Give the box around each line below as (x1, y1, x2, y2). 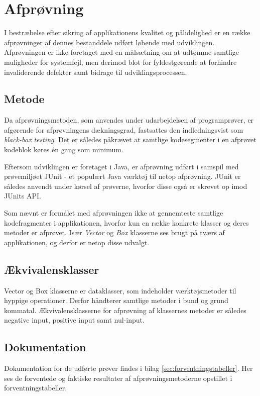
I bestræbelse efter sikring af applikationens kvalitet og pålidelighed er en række (4, 27, 250, 38)
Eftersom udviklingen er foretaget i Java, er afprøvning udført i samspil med (4, 161, 239, 171)
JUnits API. (4, 190, 41, 201)
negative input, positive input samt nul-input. (4, 315, 145, 325)
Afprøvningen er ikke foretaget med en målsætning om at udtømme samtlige (4, 47, 239, 57)
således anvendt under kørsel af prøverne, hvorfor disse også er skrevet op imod (4, 180, 247, 191)
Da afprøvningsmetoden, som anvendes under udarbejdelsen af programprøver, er (4, 115, 254, 125)
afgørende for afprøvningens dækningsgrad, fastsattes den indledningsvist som (4, 124, 243, 135)
